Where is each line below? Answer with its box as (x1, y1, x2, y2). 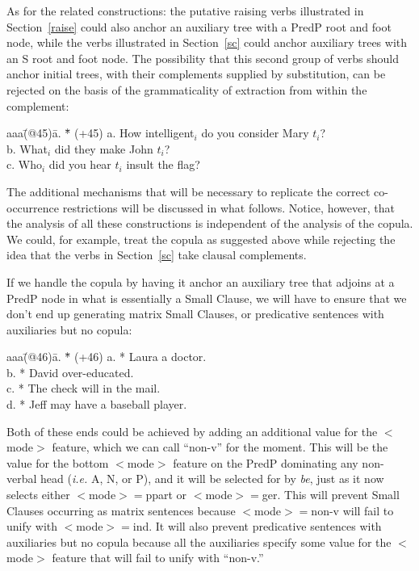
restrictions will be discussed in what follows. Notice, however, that (62, 199, 395, 216)
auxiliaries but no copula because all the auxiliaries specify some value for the (6, 533, 392, 550)
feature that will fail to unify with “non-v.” (52, 549, 264, 566)
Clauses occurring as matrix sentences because (6, 502, 236, 519)
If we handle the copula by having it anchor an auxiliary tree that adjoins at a (6, 273, 395, 290)
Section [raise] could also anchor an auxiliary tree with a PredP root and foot (6, 18, 392, 35)
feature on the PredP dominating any (173, 454, 358, 471)
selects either (6, 486, 70, 503)
